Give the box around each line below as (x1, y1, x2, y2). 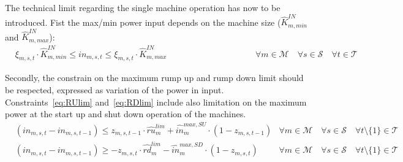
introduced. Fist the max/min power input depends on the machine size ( (5, 15, 281, 28)
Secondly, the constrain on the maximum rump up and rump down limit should (5, 71, 304, 84)
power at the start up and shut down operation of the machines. (5, 107, 246, 120)
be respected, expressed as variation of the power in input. (5, 83, 224, 96)
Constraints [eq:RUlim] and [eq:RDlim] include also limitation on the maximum (5, 95, 307, 108)
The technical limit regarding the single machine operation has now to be (5, 1, 281, 13)
